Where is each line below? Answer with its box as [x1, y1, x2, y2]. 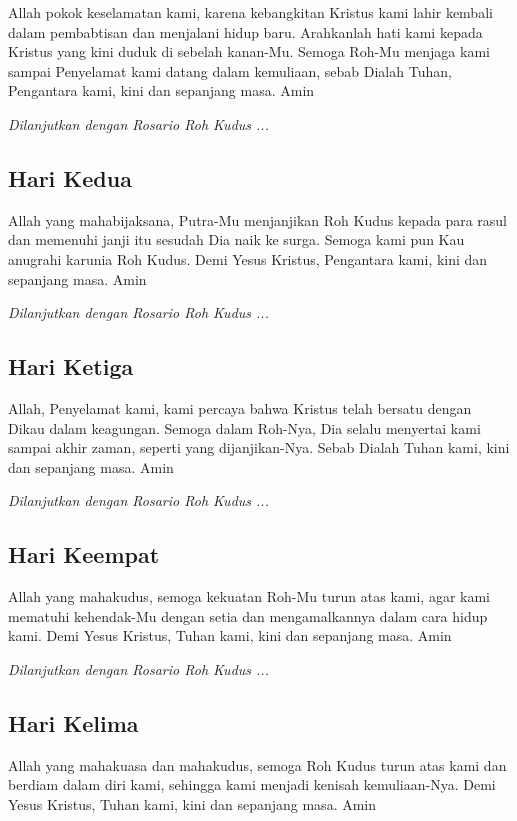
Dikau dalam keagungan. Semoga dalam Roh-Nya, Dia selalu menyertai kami [8, 417, 481, 438]
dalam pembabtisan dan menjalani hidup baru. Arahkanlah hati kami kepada [8, 21, 483, 42]
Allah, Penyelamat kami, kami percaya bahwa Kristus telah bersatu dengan [8, 397, 472, 418]
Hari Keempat [8, 539, 160, 570]
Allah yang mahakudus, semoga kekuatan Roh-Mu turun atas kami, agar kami [8, 586, 490, 607]
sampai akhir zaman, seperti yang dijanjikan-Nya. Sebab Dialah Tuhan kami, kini [8, 437, 510, 458]
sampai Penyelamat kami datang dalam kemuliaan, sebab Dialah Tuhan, [8, 60, 452, 81]
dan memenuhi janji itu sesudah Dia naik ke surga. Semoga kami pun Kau [8, 229, 465, 250]
